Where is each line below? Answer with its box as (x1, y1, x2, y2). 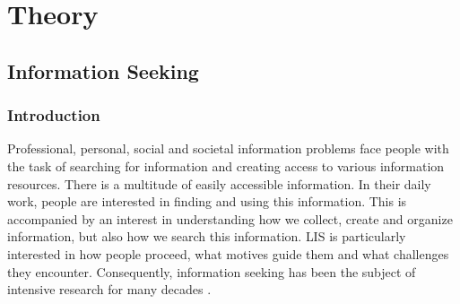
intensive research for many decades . (7, 280, 212, 299)
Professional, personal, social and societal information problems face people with (7, 139, 449, 158)
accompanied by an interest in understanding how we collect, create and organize (7, 209, 453, 228)
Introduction (7, 104, 100, 126)
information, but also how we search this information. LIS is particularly (7, 227, 406, 246)
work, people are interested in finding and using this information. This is (7, 192, 407, 211)
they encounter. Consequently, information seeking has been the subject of (7, 262, 416, 281)
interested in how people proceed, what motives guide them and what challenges (7, 244, 449, 263)
